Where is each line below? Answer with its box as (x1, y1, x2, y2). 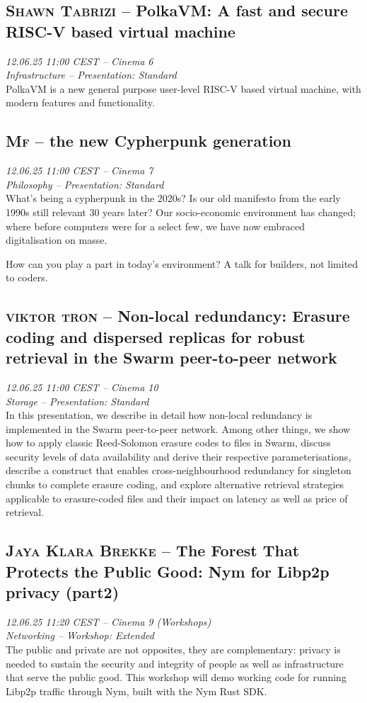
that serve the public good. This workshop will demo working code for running (6, 670, 346, 685)
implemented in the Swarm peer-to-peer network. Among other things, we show (6, 421, 351, 436)
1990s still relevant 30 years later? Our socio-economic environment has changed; (6, 204, 356, 219)
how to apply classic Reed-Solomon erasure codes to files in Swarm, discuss (6, 435, 331, 450)
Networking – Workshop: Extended (6, 628, 154, 643)
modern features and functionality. (6, 95, 155, 110)
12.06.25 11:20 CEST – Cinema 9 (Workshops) (6, 614, 211, 629)
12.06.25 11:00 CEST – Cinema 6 (6, 53, 153, 68)
